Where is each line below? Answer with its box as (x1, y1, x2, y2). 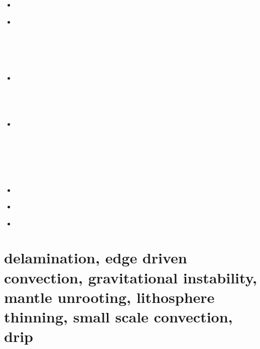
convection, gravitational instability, (4, 267, 257, 287)
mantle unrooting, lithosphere (4, 286, 215, 307)
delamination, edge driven (4, 247, 187, 268)
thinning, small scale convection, (4, 306, 233, 327)
